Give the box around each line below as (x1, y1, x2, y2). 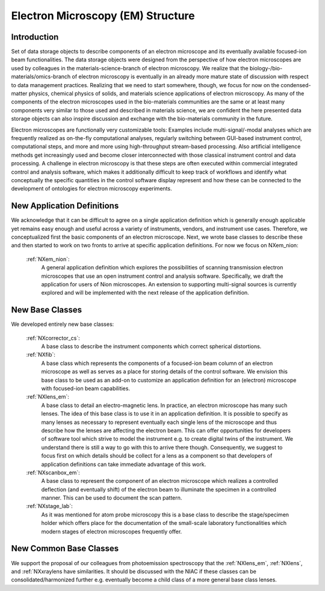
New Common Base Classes (11, 544, 119, 554)
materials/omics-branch (11, 73, 71, 81)
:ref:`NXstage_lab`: (26, 503, 73, 510)
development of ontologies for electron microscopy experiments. (11, 185, 172, 192)
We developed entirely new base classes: (11, 320, 114, 328)
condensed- (280, 81, 311, 88)
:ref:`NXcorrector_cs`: (26, 334, 81, 341)
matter (11, 90, 28, 97)
